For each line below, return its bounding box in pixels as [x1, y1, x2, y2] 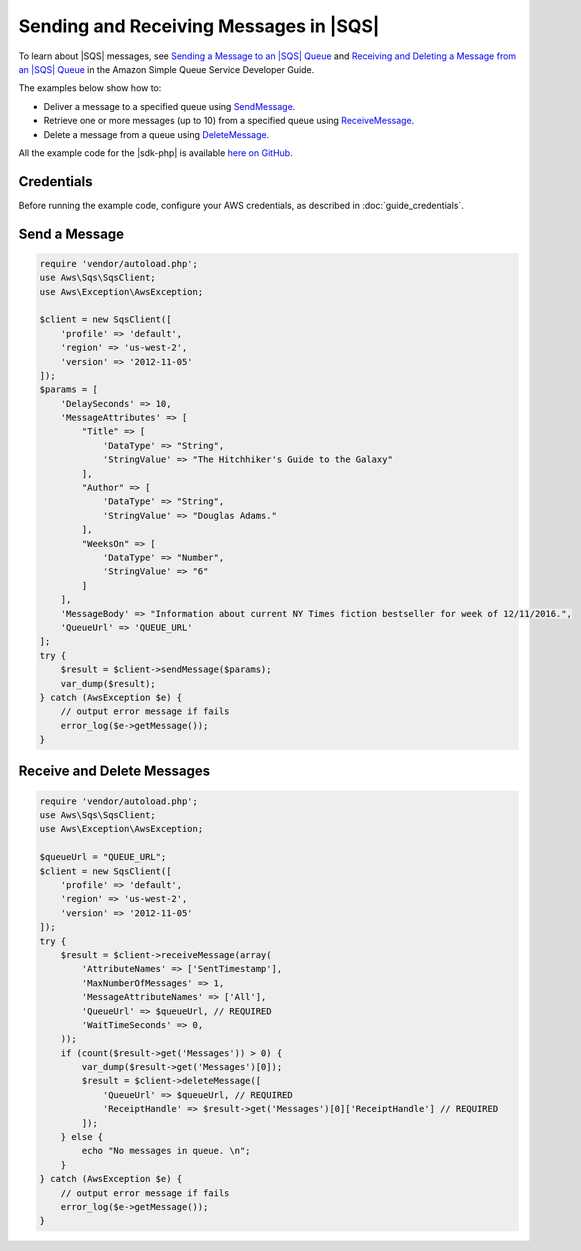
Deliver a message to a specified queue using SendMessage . [43, 100, 296, 112]
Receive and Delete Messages [18, 763, 210, 780]
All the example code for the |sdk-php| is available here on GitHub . [18, 146, 294, 159]
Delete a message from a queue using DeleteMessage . [43, 128, 270, 140]
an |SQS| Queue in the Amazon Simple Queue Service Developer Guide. [18, 63, 315, 75]
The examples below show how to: [18, 82, 162, 94]
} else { [60, 1131, 104, 1143]
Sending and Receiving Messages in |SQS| [18, 15, 380, 37]
